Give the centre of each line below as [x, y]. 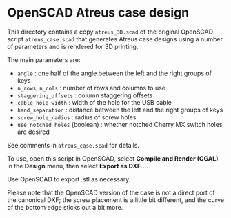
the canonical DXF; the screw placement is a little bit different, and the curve [116, 200]
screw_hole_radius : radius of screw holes [77, 117]
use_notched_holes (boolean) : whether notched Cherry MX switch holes [120, 124]
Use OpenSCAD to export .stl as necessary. [69, 179]
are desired [33, 132]
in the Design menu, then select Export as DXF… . [78, 166]
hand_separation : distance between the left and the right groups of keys [120, 110]
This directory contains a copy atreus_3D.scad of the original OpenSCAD [110, 32]
